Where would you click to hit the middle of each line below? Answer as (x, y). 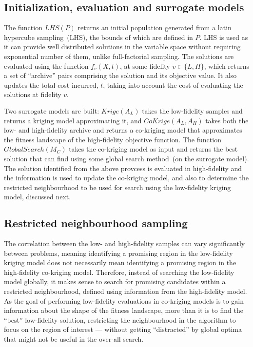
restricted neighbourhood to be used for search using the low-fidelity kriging (117, 187)
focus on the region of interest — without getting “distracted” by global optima (123, 329)
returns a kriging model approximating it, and (73, 120)
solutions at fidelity (33, 94)
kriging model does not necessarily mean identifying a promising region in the (120, 262)
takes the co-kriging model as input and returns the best (153, 149)
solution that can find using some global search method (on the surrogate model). (126, 158)
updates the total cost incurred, (51, 85)
